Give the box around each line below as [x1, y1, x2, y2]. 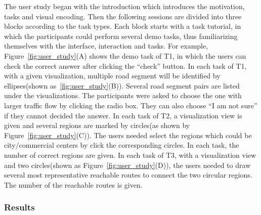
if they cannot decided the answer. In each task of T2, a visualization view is [4, 110, 242, 120]
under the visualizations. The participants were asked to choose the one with [4, 90, 242, 101]
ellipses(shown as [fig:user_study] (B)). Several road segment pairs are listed [4, 80, 240, 91]
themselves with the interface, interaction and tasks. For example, [4, 40, 208, 51]
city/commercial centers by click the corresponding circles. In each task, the [4, 140, 239, 150]
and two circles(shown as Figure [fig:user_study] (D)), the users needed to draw [4, 159, 251, 170]
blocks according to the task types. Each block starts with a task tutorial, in [4, 21, 241, 31]
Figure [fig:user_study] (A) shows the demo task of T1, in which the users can [4, 50, 246, 61]
